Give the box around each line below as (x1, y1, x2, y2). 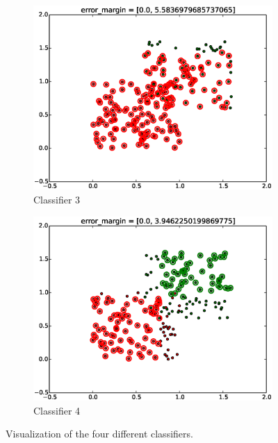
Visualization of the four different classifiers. (6, 426, 193, 441)
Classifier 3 (33, 192, 81, 206)
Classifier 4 (33, 403, 81, 417)
